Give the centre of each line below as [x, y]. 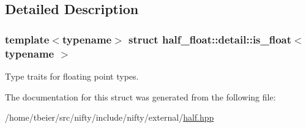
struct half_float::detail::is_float [210, 39]
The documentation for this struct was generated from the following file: [140, 96]
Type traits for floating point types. [72, 76]
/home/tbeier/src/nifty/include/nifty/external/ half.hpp [110, 117]
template [27, 39]
